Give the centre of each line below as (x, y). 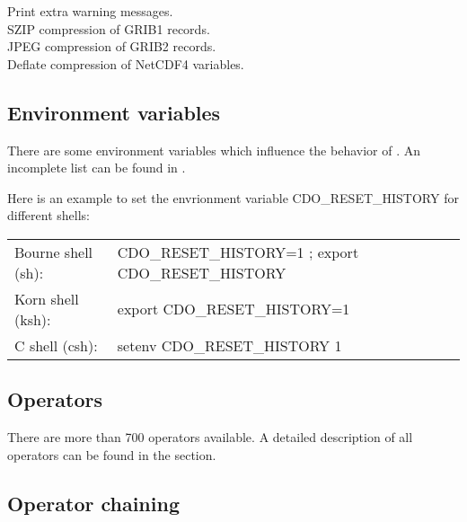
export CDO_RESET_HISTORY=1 (233, 309)
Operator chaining (93, 503)
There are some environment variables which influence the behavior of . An (214, 150)
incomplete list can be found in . (97, 168)
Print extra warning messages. (90, 11)
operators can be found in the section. (112, 454)
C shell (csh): (56, 345)
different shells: (48, 215)
